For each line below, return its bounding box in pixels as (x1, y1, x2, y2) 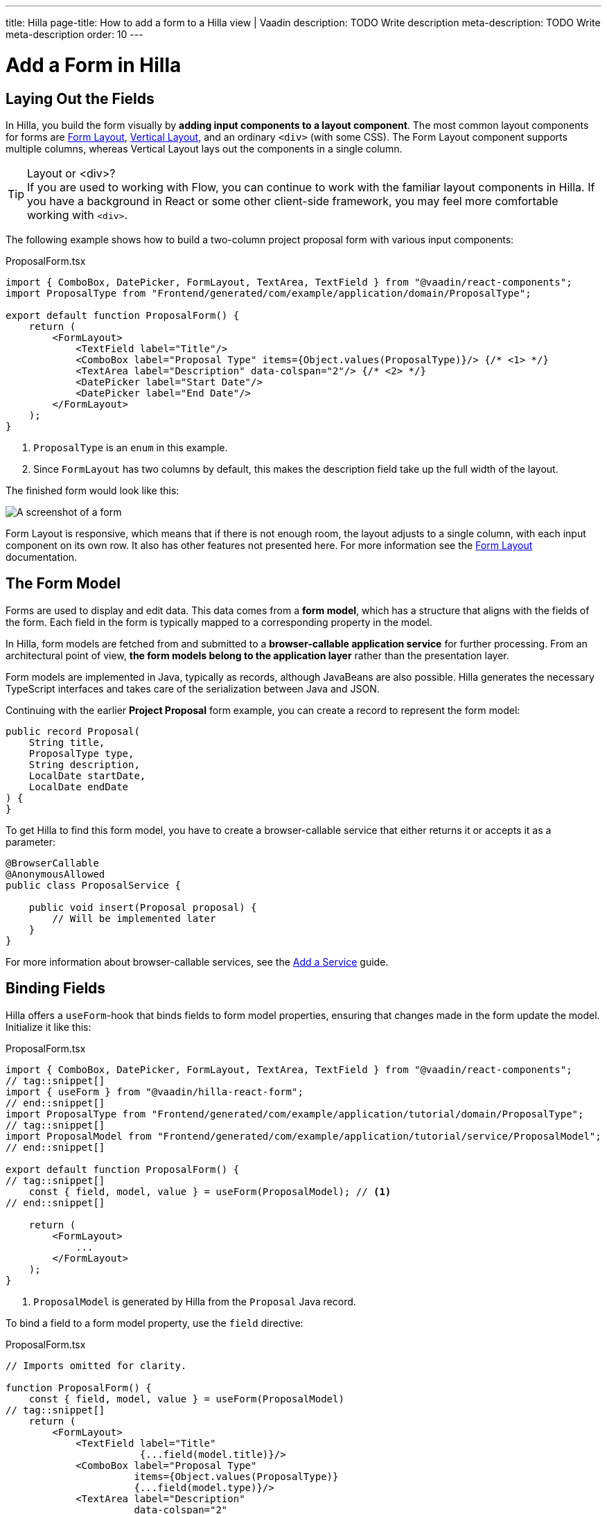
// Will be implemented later (52, 912, 216, 924)
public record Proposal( (6, 725, 140, 737)
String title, (28, 736, 105, 748)
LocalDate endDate (28, 781, 129, 792)
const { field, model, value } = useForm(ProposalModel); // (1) (28, 1185, 392, 1197)
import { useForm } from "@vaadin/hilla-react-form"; (6, 1086, 303, 1097)
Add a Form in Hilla (6, 53, 182, 77)
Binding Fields (6, 980, 106, 998)
